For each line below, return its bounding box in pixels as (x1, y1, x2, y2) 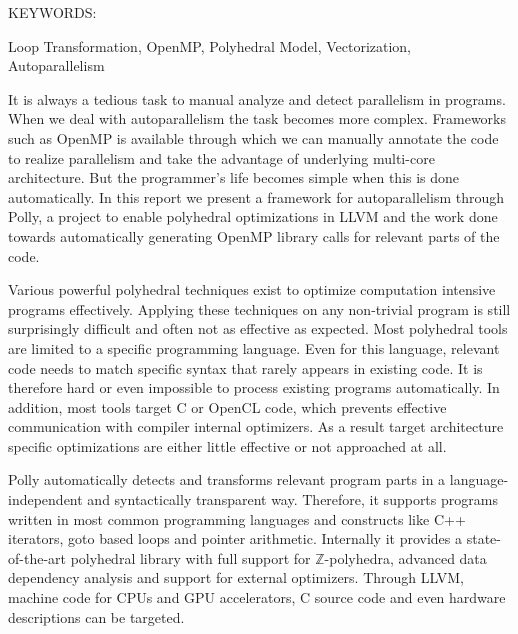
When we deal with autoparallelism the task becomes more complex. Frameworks (8, 108, 506, 129)
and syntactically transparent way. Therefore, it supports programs (87, 489, 498, 510)
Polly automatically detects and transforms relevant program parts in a (8, 469, 446, 490)
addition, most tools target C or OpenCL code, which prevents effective (8, 396, 447, 417)
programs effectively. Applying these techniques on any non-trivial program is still (8, 298, 511, 319)
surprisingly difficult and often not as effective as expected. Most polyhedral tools (8, 318, 508, 339)
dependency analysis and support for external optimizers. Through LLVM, (8, 567, 464, 588)
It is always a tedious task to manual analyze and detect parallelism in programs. (8, 88, 506, 109)
